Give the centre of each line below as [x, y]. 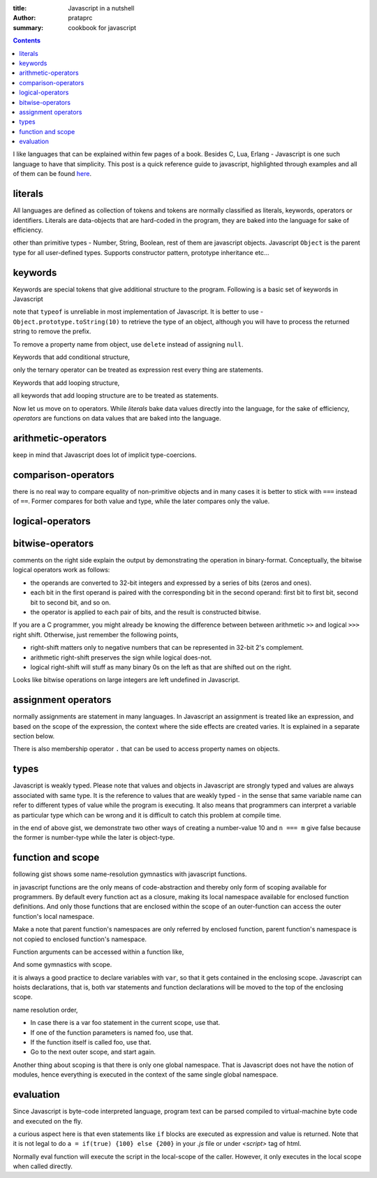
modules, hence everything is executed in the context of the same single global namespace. [146, 1075]
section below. [34, 736]
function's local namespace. [53, 916]
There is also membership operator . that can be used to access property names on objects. [146, 749]
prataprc [80, 18]
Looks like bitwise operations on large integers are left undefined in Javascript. [126, 680]
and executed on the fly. [48, 1121]
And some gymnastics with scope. [62, 965]
